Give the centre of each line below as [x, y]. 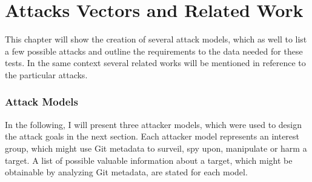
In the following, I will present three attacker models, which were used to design [154, 124]
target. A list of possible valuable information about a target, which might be [149, 160]
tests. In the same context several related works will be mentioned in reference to [155, 63]
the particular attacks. [46, 74]
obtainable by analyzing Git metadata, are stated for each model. [126, 172]
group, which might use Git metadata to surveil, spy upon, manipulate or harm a [156, 148]
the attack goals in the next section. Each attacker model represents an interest [152, 136]
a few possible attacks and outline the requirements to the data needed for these [154, 51]
